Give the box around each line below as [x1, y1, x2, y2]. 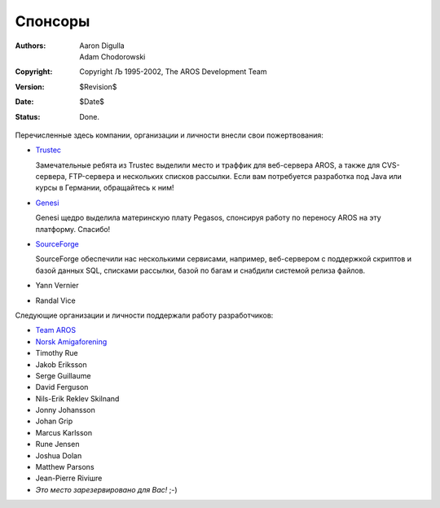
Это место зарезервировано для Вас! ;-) [35, 484, 178, 494]
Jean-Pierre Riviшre [35, 473, 103, 484]
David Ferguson [35, 383, 89, 392]
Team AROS [35, 326, 77, 335]
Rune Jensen [35, 440, 80, 449]
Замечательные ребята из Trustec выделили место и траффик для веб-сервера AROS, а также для [35, 160, 381, 170]
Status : [15, 112, 41, 121]
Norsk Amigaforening [35, 336, 108, 346]
